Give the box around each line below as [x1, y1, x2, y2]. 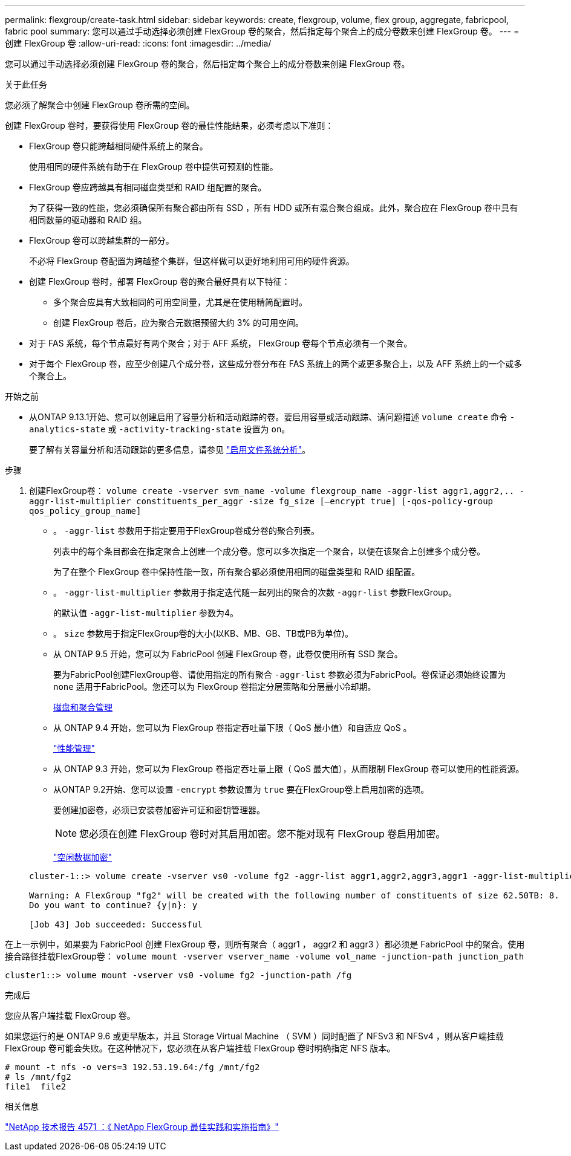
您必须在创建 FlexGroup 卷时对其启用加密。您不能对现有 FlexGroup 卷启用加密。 [79, 828, 446, 840]
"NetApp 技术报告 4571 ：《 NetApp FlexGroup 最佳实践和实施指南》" [5, 1122, 279, 1132]
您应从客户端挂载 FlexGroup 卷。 [5, 1010, 135, 1021]
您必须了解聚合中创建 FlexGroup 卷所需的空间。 [5, 100, 195, 110]
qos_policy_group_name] [29, 506, 142, 516]
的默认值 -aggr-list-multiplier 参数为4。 [53, 608, 238, 618]
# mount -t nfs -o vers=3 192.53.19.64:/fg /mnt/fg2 [5, 1062, 260, 1072]
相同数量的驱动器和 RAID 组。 [29, 215, 147, 225]
